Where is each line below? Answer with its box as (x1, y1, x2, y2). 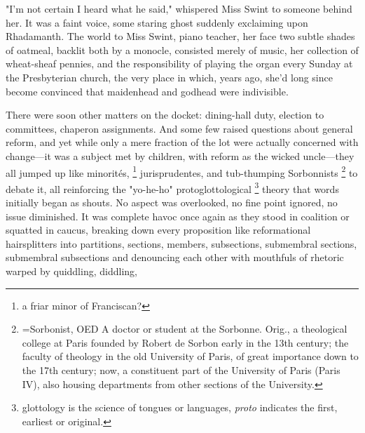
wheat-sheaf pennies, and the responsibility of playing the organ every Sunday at (6, 56, 353, 71)
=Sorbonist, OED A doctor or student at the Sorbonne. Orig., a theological (22, 321, 347, 336)
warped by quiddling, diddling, (6, 264, 137, 278)
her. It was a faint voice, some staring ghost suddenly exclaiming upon (6, 15, 308, 29)
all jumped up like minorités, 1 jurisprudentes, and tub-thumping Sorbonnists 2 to (6, 163, 358, 180)
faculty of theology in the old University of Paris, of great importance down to (22, 349, 359, 364)
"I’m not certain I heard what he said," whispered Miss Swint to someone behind (6, 1, 352, 15)
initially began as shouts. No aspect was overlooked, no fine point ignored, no (6, 195, 338, 210)
